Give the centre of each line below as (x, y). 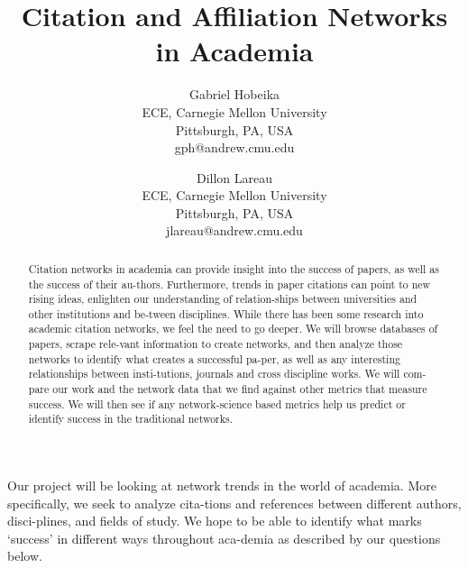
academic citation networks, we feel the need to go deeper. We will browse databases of (233, 329)
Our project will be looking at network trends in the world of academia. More (222, 486)
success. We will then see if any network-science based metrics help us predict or (217, 403)
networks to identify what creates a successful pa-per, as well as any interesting (214, 358)
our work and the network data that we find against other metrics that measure (240, 389)
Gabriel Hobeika (234, 94)
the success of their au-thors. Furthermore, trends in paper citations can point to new (229, 284)
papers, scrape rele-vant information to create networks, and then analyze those (216, 344)
